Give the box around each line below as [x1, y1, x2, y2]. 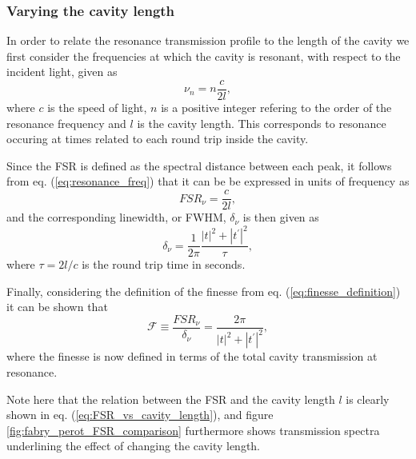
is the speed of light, [47, 99, 147, 116]
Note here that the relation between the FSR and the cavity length [6, 390, 335, 407]
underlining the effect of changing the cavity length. [6, 437, 261, 454]
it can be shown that [6, 298, 108, 315]
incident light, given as [6, 63, 118, 80]
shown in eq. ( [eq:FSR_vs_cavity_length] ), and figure [6, 406, 274, 423]
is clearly [346, 390, 390, 407]
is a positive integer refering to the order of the [161, 99, 392, 116]
